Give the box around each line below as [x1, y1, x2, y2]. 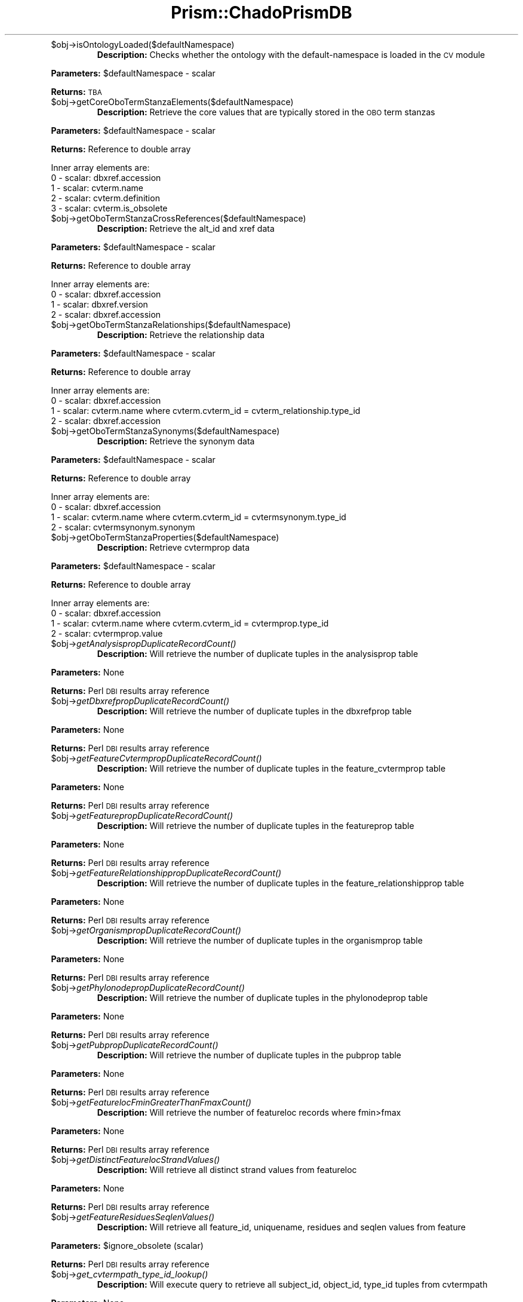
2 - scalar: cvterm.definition [51, 192, 160, 203]
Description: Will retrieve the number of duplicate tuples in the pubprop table [97, 1049, 402, 1060]
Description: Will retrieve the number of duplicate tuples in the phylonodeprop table [97, 992, 428, 1003]
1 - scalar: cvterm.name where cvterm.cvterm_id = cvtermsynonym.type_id [51, 511, 346, 522]
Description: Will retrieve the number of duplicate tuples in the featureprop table [97, 820, 414, 831]
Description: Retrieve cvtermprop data [97, 542, 250, 552]
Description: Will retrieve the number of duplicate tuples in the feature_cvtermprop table [97, 763, 446, 773]
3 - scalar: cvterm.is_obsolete [51, 202, 168, 213]
